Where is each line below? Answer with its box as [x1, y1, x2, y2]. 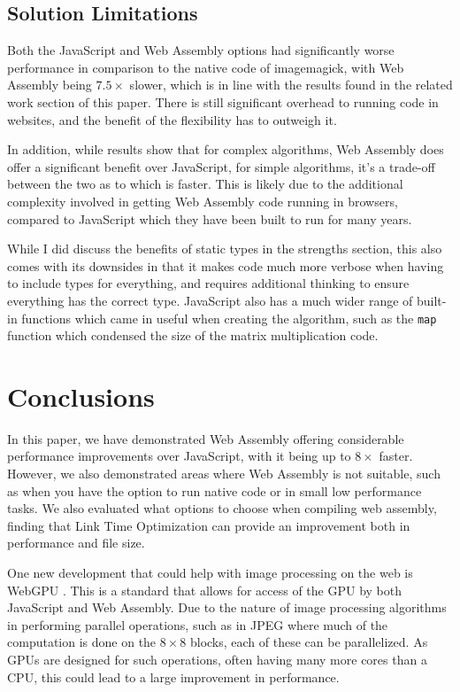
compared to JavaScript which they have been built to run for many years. [7, 209, 412, 228]
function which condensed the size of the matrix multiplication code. [7, 326, 379, 345]
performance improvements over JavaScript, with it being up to [7, 447, 351, 465]
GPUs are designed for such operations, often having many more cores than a [7, 650, 427, 669]
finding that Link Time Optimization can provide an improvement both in [7, 516, 410, 534]
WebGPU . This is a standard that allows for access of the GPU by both [7, 580, 402, 599]
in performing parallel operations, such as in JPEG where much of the [7, 615, 388, 634]
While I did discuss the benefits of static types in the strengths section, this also [7, 239, 442, 258]
